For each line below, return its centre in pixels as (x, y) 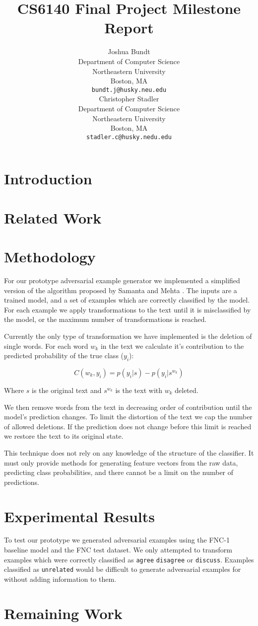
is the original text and (67, 390)
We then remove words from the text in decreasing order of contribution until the (128, 407)
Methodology (50, 257)
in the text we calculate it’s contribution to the (172, 346)
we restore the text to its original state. (64, 436)
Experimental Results (79, 516)
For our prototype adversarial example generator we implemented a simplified (122, 280)
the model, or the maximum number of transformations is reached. (105, 319)
